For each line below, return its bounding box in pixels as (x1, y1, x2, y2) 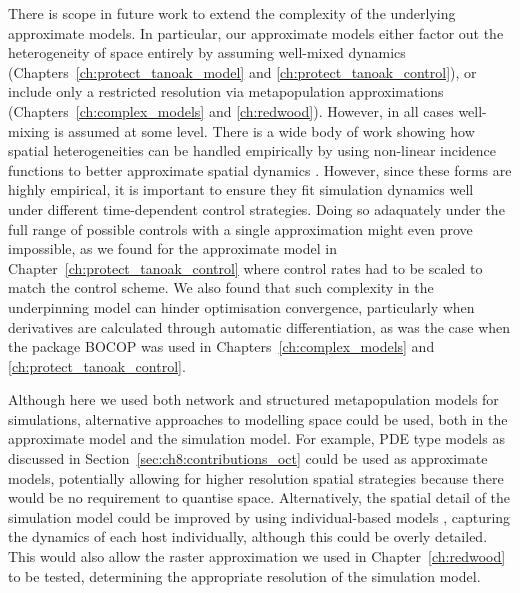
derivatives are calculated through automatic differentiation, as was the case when (8, 316, 511, 337)
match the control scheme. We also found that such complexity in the (8, 277, 434, 298)
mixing (8, 120, 50, 141)
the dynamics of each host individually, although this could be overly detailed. (8, 526, 488, 547)
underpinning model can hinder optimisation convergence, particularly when (8, 296, 475, 317)
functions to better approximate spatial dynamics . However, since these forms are (8, 159, 512, 180)
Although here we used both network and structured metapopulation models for (8, 389, 499, 410)
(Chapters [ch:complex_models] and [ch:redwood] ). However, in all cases (8, 100, 454, 121)
